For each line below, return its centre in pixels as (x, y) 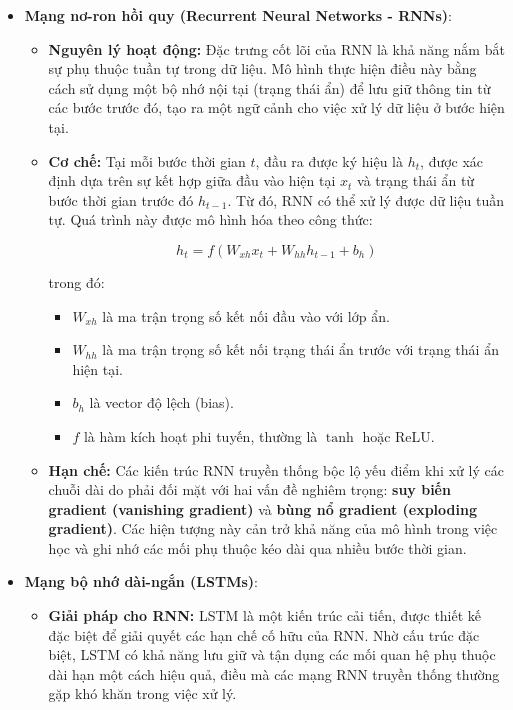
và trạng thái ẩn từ (416, 180)
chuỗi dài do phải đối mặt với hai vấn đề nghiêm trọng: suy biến (249, 489)
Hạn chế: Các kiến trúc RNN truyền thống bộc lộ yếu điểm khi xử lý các (276, 469)
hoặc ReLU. (398, 435)
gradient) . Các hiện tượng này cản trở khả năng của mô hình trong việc (273, 528)
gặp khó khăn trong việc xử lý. (142, 693)
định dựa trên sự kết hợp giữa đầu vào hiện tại (192, 180)
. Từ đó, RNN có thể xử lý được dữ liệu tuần (366, 199)
